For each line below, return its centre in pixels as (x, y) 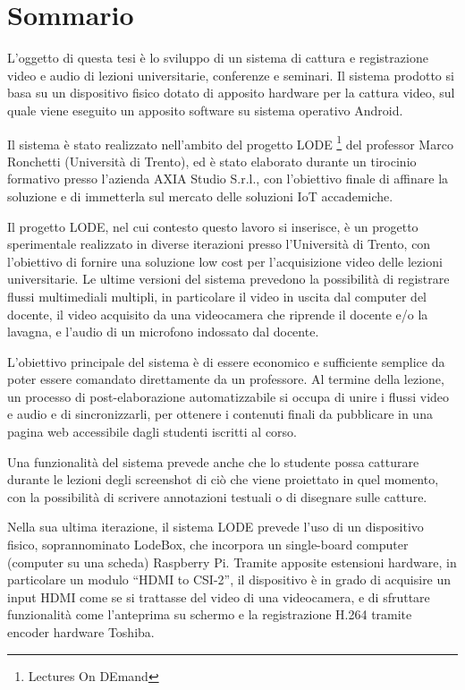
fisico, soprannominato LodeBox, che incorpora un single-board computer (208, 545)
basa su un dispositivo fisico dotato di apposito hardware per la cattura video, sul (231, 93)
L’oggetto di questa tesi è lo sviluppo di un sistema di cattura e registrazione (218, 58)
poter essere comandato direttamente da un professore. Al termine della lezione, (226, 379)
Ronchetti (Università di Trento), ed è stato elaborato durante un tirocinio (212, 161)
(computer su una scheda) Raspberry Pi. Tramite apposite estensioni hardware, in (232, 562)
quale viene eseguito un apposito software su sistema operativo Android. (205, 110)
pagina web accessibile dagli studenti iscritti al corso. (152, 432)
